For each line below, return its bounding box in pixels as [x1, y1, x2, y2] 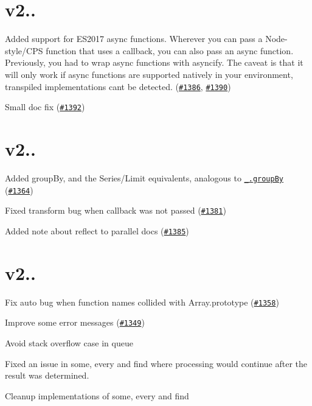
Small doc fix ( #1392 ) [5, 100, 85, 113]
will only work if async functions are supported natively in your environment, [5, 68, 293, 80]
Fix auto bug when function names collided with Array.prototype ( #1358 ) [5, 295, 279, 308]
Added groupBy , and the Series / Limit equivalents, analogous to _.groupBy [5, 171, 283, 184]
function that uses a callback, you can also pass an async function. [46, 44, 294, 57]
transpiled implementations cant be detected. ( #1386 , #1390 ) [5, 80, 231, 93]
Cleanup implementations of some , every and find [5, 389, 189, 402]
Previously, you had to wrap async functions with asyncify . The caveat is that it [5, 56, 303, 69]
